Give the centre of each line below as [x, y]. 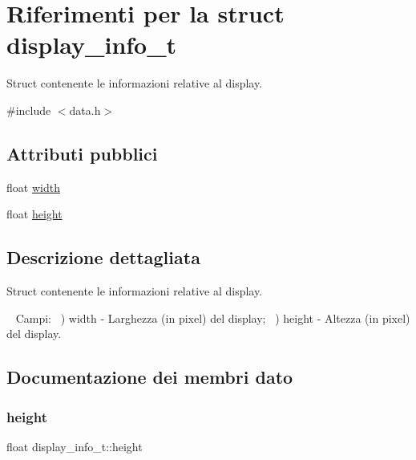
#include [29, 110]
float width [33, 187]
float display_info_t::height [75, 446]
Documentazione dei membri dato [150, 377]
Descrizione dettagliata [103, 257]
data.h [85, 110]
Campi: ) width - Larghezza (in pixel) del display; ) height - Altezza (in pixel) [213, 318]
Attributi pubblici [82, 153]
